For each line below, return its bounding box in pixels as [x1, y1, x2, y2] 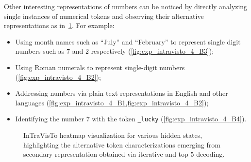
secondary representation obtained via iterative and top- [23, 149, 191, 159]
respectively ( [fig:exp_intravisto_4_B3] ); [91, 46, 214, 56]
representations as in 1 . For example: [4, 20, 115, 30]
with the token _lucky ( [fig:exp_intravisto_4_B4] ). [92, 114, 247, 124]
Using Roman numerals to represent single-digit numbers [15, 62, 185, 72]
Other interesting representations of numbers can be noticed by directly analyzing [4, 1, 248, 11]
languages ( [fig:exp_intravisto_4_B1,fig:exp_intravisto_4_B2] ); [15, 97, 209, 107]
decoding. [196, 149, 225, 159]
